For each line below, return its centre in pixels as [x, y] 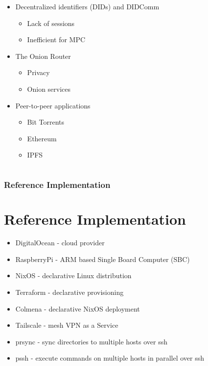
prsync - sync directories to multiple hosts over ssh [92, 341]
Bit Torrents [46, 122]
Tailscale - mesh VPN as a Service [67, 325]
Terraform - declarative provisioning [69, 292]
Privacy [38, 72]
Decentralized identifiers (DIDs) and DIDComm [87, 6]
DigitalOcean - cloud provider [60, 243]
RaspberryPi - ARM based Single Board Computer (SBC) [103, 259]
